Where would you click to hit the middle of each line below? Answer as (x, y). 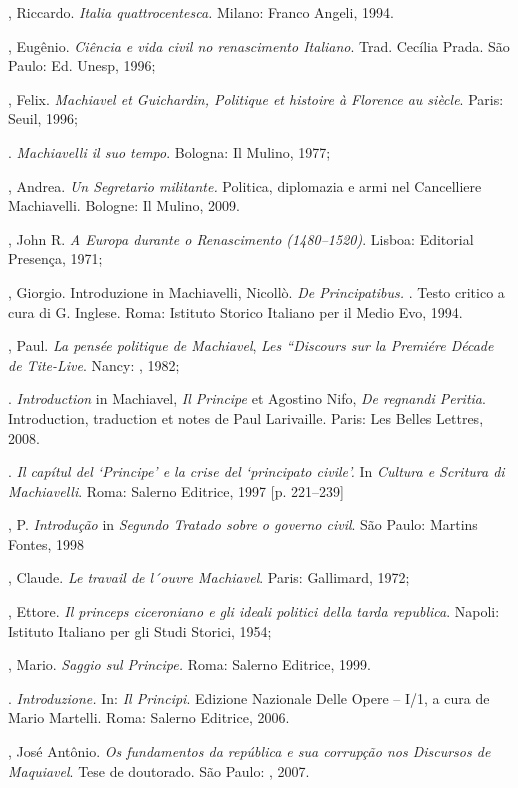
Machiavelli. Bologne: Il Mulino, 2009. (124, 205)
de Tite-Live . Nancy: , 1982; (94, 364)
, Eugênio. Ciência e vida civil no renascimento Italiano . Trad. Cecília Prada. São (259, 45)
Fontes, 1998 (46, 543)
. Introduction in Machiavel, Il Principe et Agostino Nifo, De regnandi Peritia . (247, 398)
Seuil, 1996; (43, 118)
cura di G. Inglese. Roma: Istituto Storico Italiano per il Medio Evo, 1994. (235, 311)
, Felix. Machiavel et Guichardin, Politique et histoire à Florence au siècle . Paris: (256, 98)
